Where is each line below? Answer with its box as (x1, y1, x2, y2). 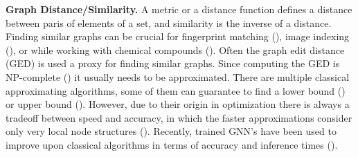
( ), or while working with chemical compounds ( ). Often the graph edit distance (6, 42, 345, 57)
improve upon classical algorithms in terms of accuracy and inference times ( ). (6, 137, 338, 151)
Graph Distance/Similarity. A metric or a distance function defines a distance (6, 2, 352, 16)
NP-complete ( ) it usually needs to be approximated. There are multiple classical (6, 69, 350, 84)
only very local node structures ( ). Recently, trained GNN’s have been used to (6, 124, 337, 138)
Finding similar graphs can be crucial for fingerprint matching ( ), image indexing (6, 29, 350, 44)
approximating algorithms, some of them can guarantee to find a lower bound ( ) (6, 83, 346, 98)
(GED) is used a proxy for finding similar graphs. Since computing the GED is (6, 56, 340, 71)
